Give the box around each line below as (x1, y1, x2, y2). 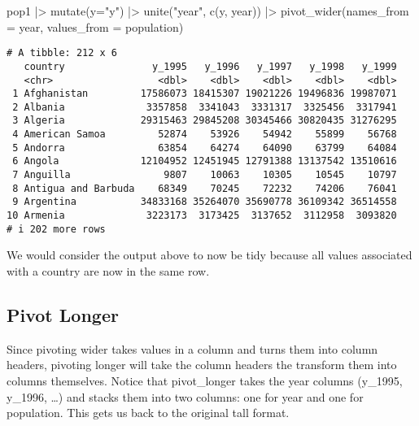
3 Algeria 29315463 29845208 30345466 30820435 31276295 (12, 115, 397, 127)
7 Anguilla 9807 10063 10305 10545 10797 (12, 169, 397, 181)
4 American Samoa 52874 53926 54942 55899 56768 (12, 128, 397, 141)
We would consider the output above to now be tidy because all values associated (7, 246, 412, 263)
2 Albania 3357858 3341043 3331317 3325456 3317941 (12, 101, 397, 113)
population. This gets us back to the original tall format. (7, 404, 290, 421)
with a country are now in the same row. (7, 262, 210, 279)
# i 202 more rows (7, 223, 106, 235)
